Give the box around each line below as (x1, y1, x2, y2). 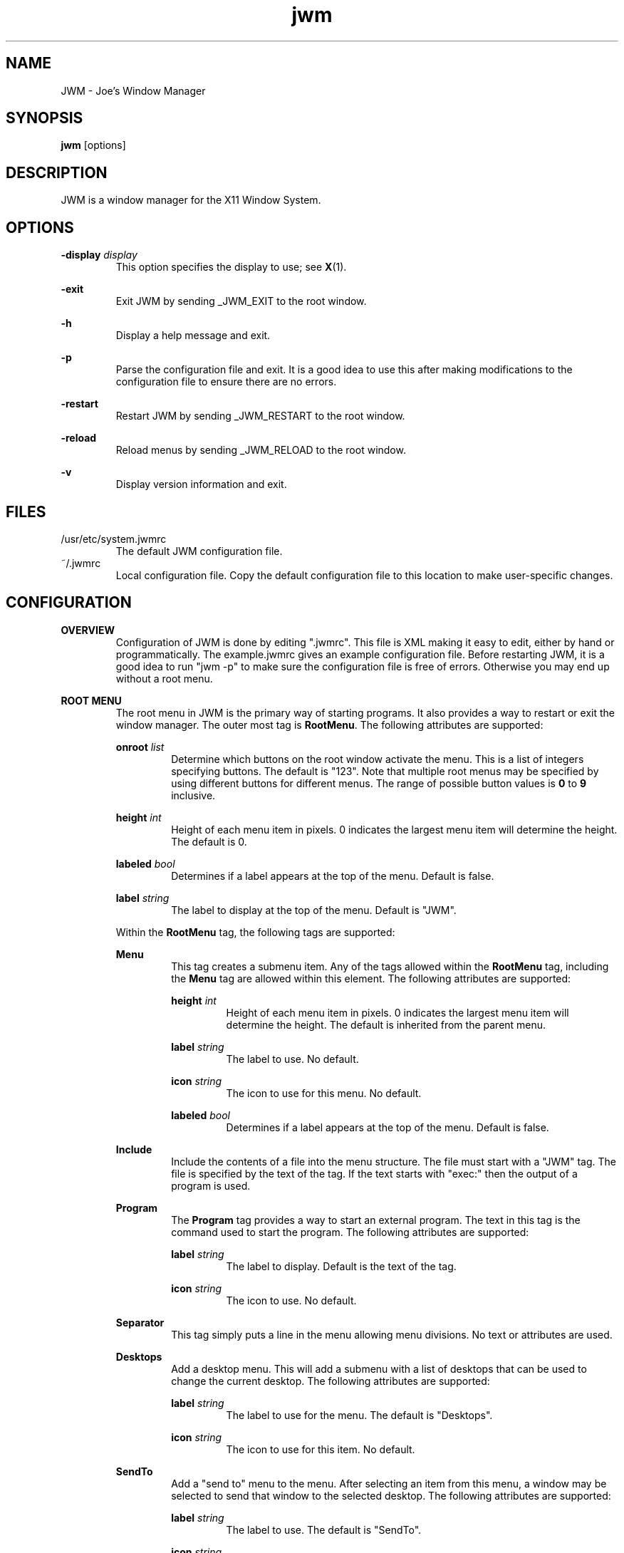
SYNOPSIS (6, 109, 83, 128)
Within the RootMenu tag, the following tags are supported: (115, 925, 395, 938)
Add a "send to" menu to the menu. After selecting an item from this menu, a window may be (171, 1477, 607, 1490)
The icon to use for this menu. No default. (226, 1086, 422, 1099)
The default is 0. (171, 835, 247, 848)
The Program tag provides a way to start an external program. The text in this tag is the (171, 1213, 581, 1226)
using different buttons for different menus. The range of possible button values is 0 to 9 (171, 776, 587, 789)
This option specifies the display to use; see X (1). (115, 261, 347, 274)
